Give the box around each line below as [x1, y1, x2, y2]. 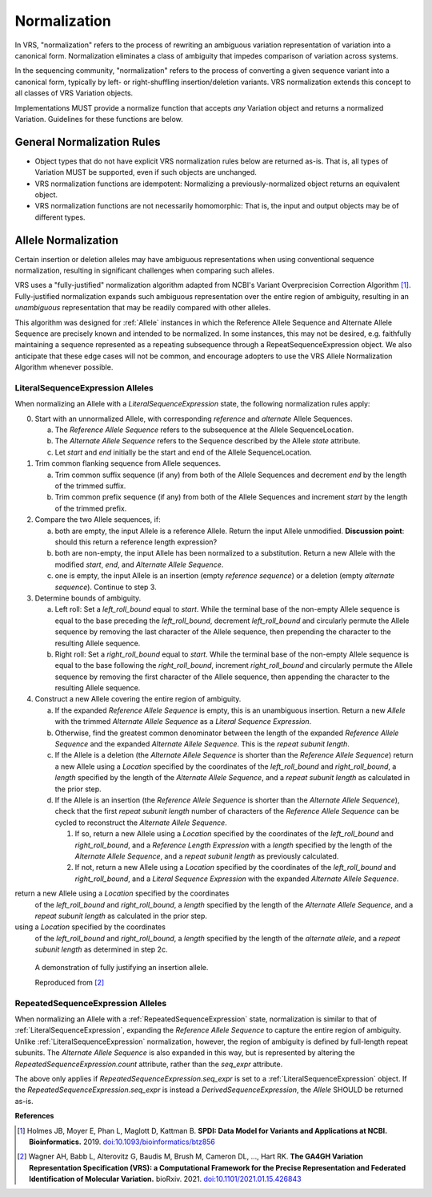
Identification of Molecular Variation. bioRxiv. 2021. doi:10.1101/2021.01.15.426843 [29, 1175, 302, 1184]
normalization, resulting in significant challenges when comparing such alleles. [14, 265, 275, 276]
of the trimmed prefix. [54, 503, 127, 513]
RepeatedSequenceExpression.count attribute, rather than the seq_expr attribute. [14, 1059, 283, 1069]
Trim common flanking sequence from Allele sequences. [34, 459, 222, 468]
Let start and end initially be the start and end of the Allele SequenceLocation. [54, 447, 312, 457]
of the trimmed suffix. [54, 481, 126, 491]
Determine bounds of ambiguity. [34, 593, 142, 603]
